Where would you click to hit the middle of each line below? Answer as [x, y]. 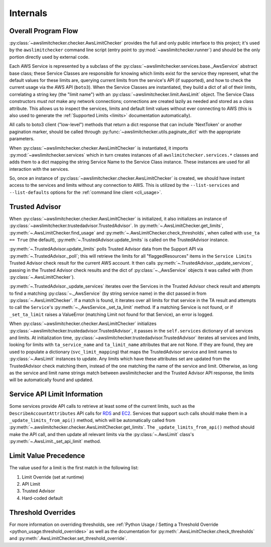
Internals [28, 13]
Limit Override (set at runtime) [53, 477]
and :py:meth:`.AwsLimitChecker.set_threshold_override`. [68, 538]
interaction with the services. [39, 169]
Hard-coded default [42, 498]
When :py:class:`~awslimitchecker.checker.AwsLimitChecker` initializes [83, 323]
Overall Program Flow [44, 31]
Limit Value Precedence [47, 456]
